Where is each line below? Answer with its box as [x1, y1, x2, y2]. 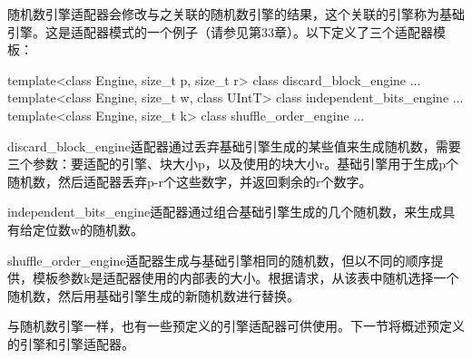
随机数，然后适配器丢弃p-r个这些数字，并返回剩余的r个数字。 [7, 171, 372, 190]
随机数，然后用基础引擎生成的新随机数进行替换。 [7, 286, 300, 305]
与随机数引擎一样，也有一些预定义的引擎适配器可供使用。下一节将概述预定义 [7, 316, 465, 335]
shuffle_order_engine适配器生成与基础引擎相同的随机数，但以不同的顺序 [7, 250, 431, 269]
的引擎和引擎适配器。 [7, 334, 134, 353]
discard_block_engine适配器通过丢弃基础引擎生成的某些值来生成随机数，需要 [7, 136, 461, 155]
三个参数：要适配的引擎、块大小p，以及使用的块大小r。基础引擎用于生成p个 [7, 154, 459, 173]
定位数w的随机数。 [32, 219, 144, 238]
